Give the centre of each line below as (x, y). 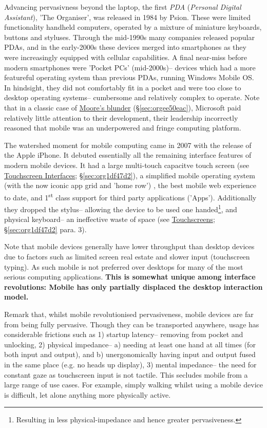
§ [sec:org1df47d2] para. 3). (45, 229)
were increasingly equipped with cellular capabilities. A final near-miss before (126, 57)
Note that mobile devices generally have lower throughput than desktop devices (129, 246)
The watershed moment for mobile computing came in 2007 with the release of (128, 145)
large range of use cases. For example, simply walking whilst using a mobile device (133, 385)
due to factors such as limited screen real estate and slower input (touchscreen (127, 256)
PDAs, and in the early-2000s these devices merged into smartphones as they (125, 47)
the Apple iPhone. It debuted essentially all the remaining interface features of (128, 155)
